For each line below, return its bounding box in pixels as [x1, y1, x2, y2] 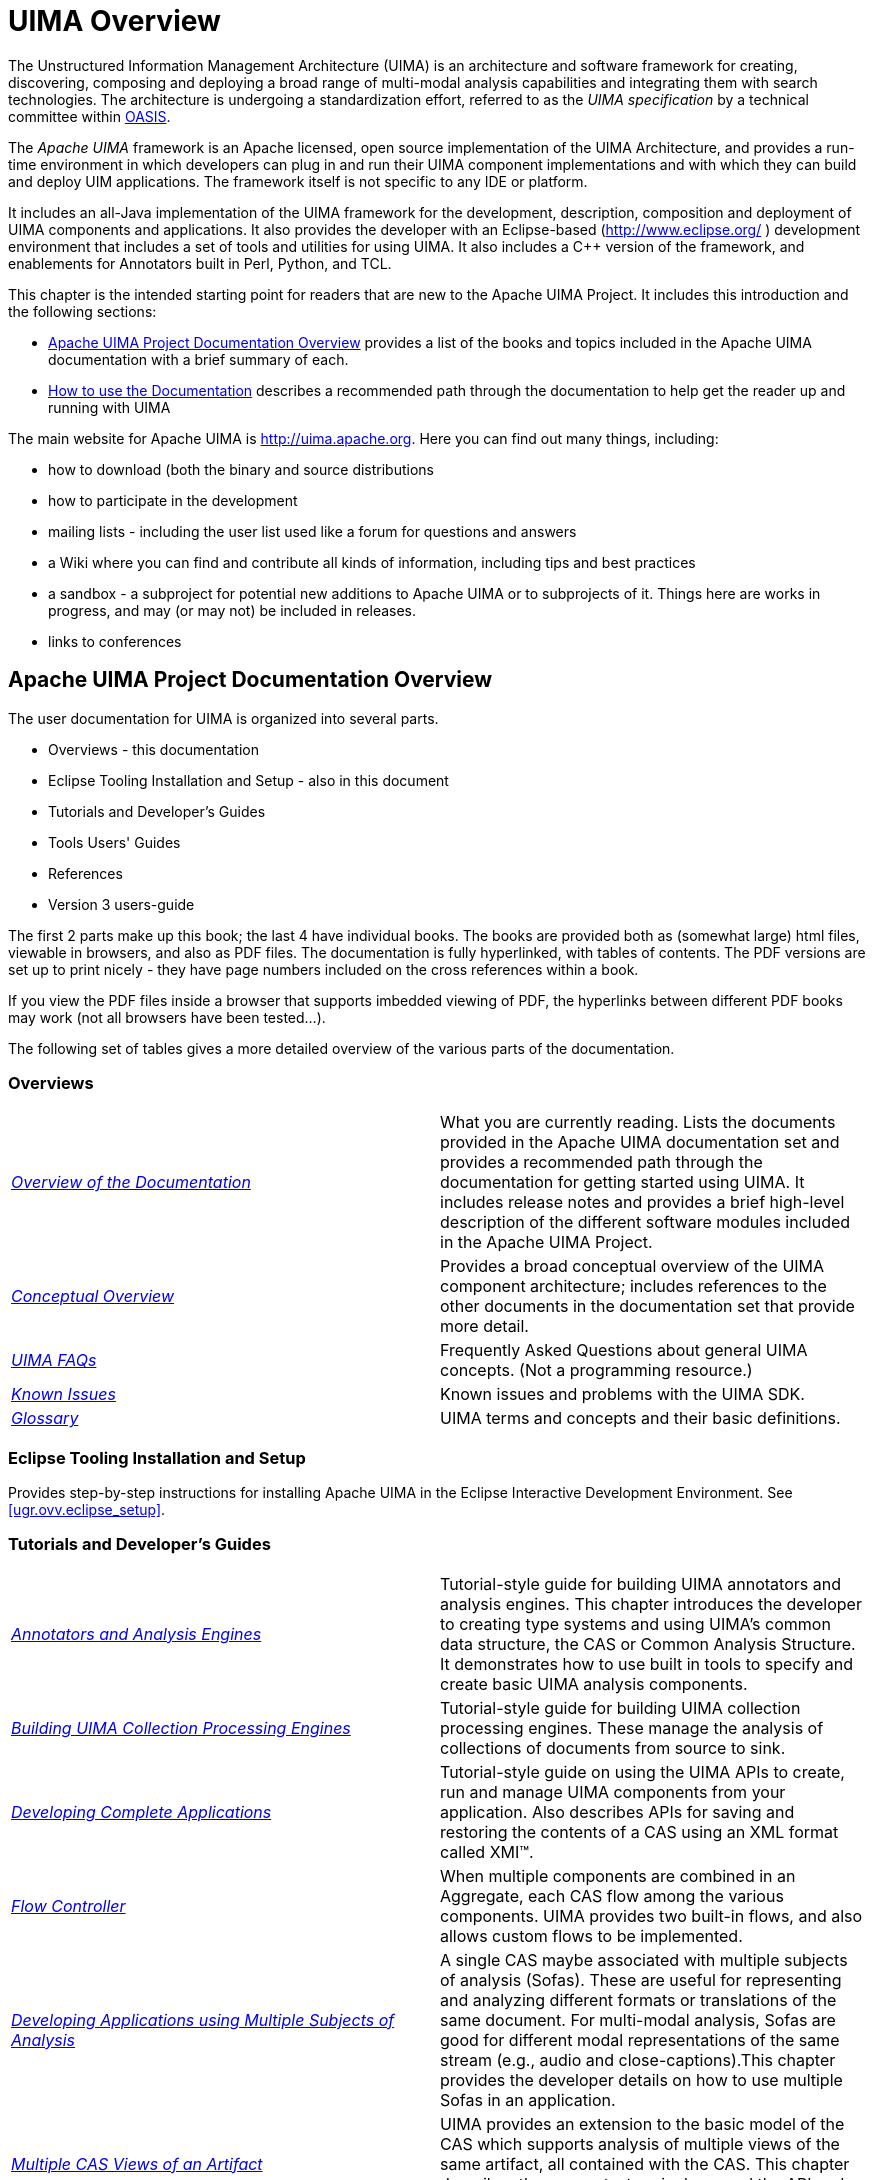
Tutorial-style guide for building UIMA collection [440, 1697, 801, 1718]
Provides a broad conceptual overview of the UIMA [440, 1256, 825, 1277]
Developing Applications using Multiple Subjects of [11, 2009, 395, 2030]
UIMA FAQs [11, 1350, 97, 1371]
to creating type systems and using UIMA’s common [440, 1613, 831, 1634]
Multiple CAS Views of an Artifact [11, 2153, 263, 2174]
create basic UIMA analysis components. [440, 1673, 748, 1694]
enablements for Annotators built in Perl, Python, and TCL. [8, 254, 392, 272]
